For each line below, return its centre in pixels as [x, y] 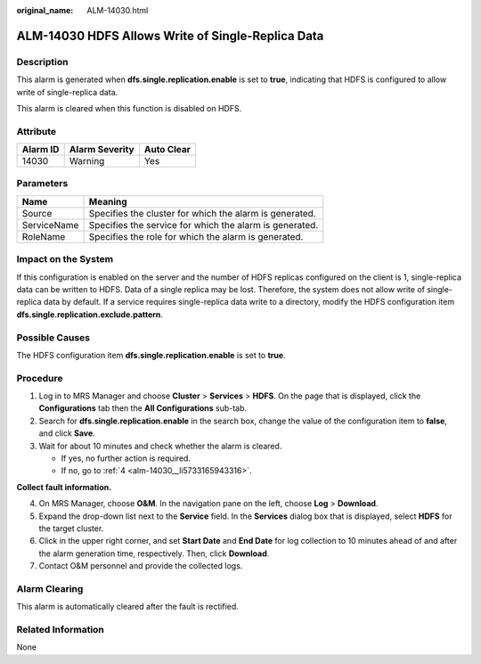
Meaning [108, 201]
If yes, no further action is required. [126, 458]
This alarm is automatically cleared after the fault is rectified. [128, 607]
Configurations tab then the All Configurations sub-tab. [143, 408]
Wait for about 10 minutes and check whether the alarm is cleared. [160, 446]
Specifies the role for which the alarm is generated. [196, 236]
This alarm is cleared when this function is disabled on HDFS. [129, 108]
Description [42, 61]
